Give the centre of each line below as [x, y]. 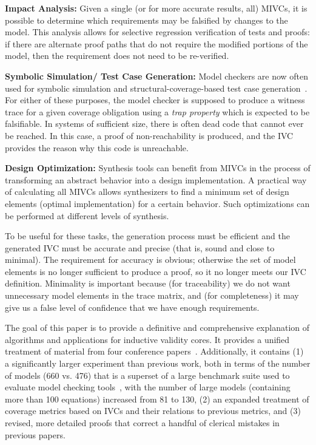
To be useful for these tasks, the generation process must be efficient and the [147, 236]
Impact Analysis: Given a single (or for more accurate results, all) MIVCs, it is [156, 8]
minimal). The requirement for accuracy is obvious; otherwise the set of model [150, 260]
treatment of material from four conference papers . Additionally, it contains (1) [154, 351]
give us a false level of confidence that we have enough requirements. [132, 307]
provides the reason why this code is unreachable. [97, 147]
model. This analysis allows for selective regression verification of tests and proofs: [157, 32]
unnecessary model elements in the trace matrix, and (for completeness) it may [152, 295]
